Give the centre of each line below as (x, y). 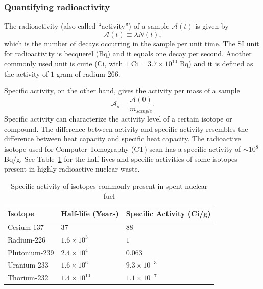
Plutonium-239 (31, 252)
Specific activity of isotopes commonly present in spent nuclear (109, 186)
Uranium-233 (28, 265)
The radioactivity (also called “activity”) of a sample (87, 26)
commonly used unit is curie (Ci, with (64, 63)
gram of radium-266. (88, 73)
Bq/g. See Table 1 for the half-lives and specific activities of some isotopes (121, 159)
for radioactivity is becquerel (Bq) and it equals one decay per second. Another (128, 53)
